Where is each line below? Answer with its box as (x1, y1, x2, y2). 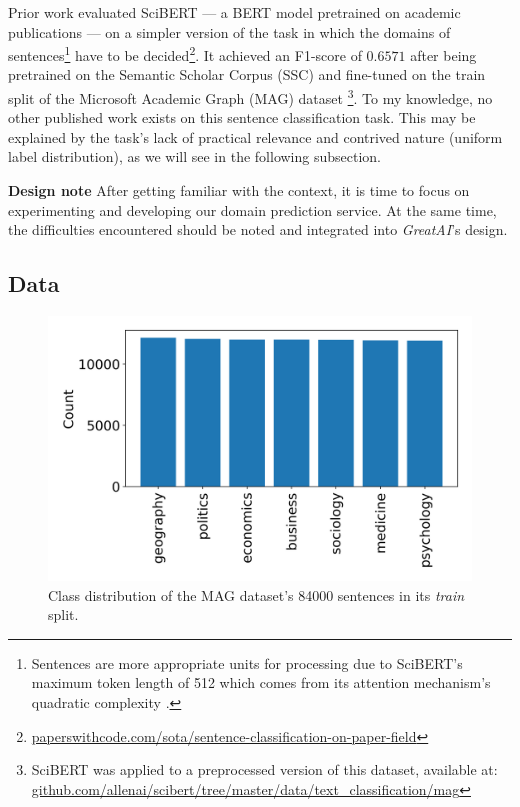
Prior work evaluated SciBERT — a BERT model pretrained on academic (8, 2, 461, 22)
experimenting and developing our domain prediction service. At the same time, (8, 199, 497, 220)
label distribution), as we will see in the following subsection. (8, 146, 381, 167)
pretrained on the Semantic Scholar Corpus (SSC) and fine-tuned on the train (8, 64, 486, 85)
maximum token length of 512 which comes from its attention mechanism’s (31, 672, 491, 693)
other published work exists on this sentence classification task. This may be (8, 107, 476, 128)
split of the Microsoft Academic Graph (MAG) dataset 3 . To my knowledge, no (8, 85, 493, 108)
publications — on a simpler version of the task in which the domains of (8, 21, 451, 42)
